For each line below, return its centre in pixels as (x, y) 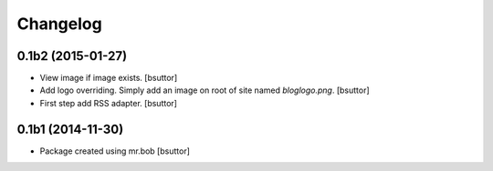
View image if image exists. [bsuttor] (109, 78)
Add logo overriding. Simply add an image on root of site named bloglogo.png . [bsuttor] (205, 90)
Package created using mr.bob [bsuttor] (115, 151)
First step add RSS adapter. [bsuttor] (109, 103)
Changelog (59, 24)
